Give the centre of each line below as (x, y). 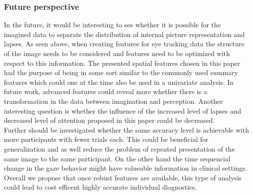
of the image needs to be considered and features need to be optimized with (117, 53)
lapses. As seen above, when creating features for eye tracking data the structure (124, 44)
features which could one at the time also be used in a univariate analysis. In (119, 82)
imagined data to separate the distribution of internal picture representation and (125, 34)
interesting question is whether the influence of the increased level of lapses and (123, 110)
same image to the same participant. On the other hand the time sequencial (117, 158)
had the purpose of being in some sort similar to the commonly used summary (121, 72)
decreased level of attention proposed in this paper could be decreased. (109, 120)
